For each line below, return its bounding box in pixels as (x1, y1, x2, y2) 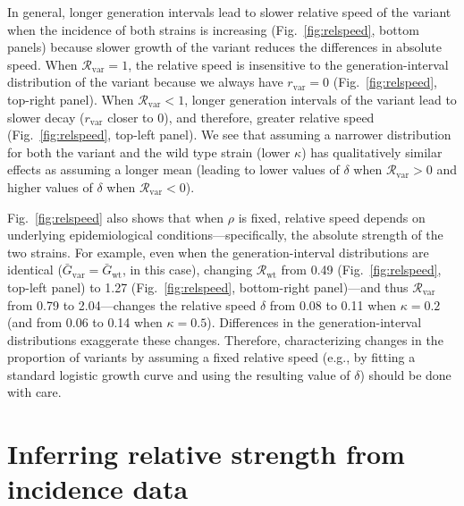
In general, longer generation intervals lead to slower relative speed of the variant (7, 3, 451, 21)
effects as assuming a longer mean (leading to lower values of (7, 160, 340, 179)
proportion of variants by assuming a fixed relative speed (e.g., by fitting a (7, 348, 416, 367)
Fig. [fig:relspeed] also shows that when (7, 207, 224, 226)
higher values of (7, 177, 93, 196)
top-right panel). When (7, 89, 134, 108)
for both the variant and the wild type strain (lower (7, 142, 291, 161)
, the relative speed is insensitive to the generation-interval (128, 55, 449, 73)
